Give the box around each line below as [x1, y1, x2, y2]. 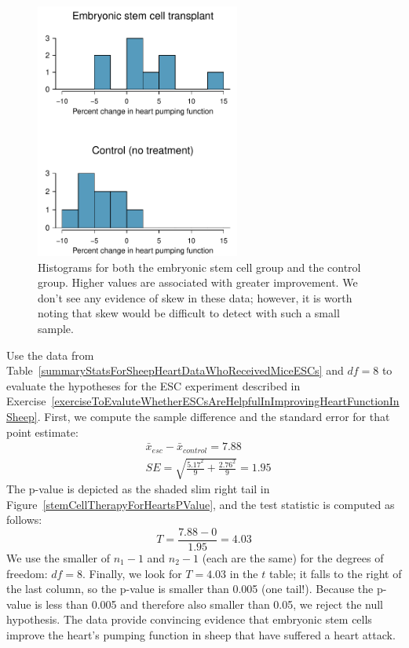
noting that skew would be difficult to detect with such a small [38, 305, 340, 321]
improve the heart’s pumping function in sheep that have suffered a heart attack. [6, 626, 396, 643]
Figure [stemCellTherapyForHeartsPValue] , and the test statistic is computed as [6, 496, 395, 512]
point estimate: [6, 423, 79, 440]
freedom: [6, 565, 48, 581]
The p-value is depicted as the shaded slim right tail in [6, 481, 270, 497]
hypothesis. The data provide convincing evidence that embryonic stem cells [6, 611, 372, 628]
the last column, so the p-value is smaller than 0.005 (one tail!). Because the [6, 580, 374, 597]
